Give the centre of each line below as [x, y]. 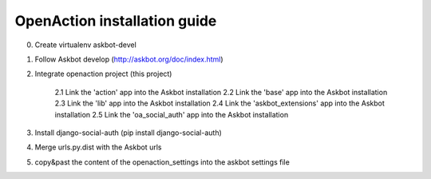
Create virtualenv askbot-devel [86, 45]
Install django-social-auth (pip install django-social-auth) [129, 133]
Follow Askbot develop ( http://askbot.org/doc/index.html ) [129, 59]
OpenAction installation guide [116, 21]
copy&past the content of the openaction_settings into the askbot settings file [162, 162]
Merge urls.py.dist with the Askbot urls [98, 147]
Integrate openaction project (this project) [103, 74]
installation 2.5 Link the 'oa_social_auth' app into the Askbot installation [172, 114]
